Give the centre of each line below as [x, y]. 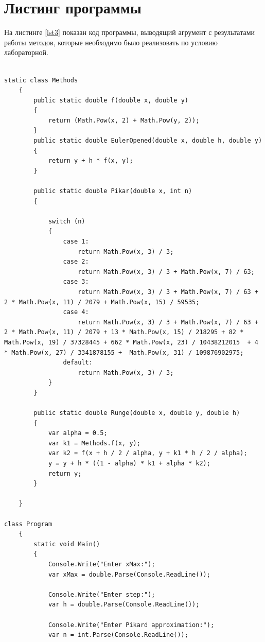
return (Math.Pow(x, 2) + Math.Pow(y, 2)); [124, 120]
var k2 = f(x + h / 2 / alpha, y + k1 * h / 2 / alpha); [148, 453]
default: [78, 363]
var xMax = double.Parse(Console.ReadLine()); [129, 574]
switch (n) [67, 221]
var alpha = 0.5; [78, 433]
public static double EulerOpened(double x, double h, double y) [148, 141]
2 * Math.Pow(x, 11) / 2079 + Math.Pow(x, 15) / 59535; [102, 302]
